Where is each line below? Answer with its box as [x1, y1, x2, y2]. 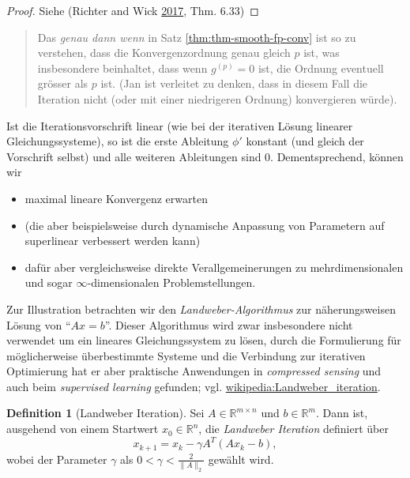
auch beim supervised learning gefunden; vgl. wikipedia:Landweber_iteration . [6, 378, 381, 394]
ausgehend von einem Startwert [6, 420, 159, 437]
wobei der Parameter [6, 450, 107, 467]
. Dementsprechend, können [270, 148, 404, 164]
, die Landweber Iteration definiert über [198, 420, 389, 437]
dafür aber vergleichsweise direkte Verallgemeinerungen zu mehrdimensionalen [24, 258, 404, 275]
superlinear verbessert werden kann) [24, 232, 201, 249]
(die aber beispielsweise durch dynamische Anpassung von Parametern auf [24, 216, 385, 233]
